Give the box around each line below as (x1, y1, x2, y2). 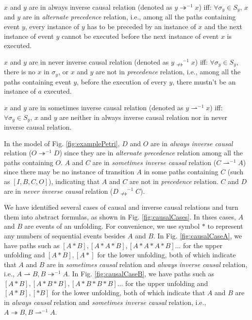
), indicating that (49, 176, 100, 186)
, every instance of (25, 21, 80, 32)
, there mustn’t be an (172, 76, 236, 86)
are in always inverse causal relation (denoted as (29, 2, 172, 12)
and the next (204, 21, 243, 32)
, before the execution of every (77, 76, 167, 86)
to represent (207, 221, 243, 231)
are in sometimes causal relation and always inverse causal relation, (47, 259, 248, 269)
